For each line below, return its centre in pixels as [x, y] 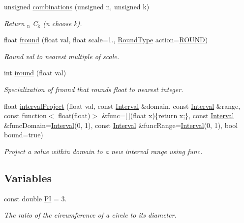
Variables [28, 177]
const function [25, 115]
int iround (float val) [35, 73]
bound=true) [24, 135]
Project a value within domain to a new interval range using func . [103, 151]
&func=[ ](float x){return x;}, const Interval [168, 115]
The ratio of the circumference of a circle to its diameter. [90, 215]
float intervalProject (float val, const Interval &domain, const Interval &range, [122, 106]
